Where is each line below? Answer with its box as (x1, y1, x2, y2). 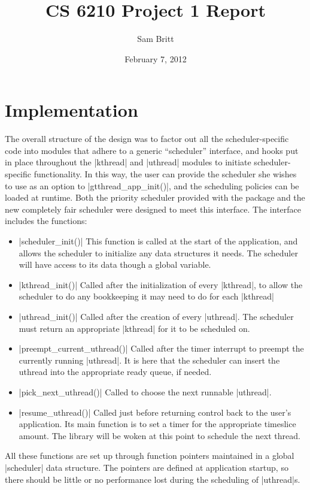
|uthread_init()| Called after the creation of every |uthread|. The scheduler (19, 310, 294, 322)
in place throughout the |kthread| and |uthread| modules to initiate (5, 156, 251, 168)
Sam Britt (137, 32, 174, 45)
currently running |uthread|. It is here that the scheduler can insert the (19, 353, 280, 366)
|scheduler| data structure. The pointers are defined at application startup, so (5, 461, 288, 473)
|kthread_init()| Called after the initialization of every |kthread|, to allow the (19, 278, 303, 291)
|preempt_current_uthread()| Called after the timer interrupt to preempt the (19, 342, 304, 355)
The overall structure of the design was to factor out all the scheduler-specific (5, 132, 289, 145)
